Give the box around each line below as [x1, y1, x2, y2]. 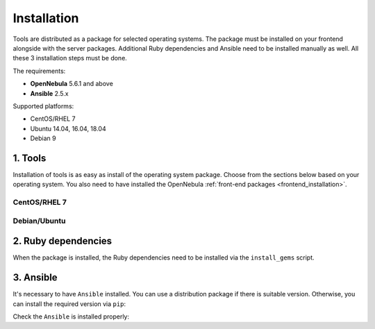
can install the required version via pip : [12, 299, 126, 308]
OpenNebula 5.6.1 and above [30, 80, 114, 88]
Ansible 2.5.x [30, 89, 69, 97]
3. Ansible [12, 271, 58, 284]
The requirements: [12, 67, 66, 75]
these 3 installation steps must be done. [12, 54, 128, 62]
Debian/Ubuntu [12, 216, 66, 226]
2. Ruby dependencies [12, 235, 112, 247]
